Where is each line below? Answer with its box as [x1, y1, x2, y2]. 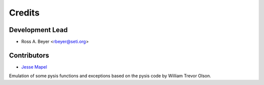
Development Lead [9, 26, 68, 34]
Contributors [9, 51, 49, 59]
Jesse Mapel [21, 64, 47, 70]
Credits [9, 7, 40, 18]
